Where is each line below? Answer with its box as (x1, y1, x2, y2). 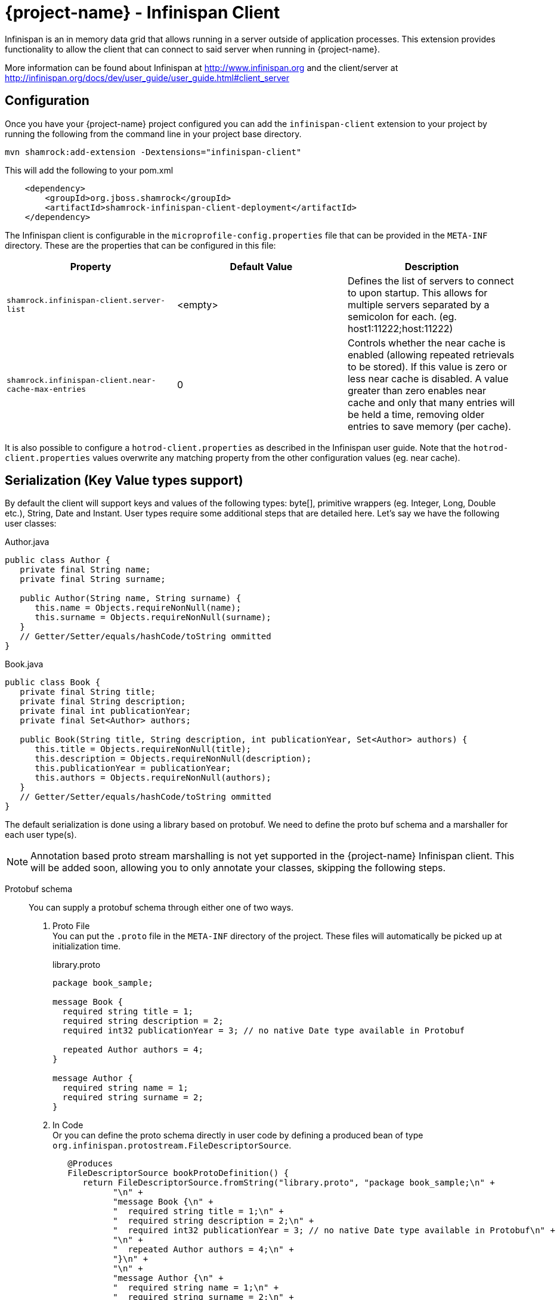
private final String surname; (20, 574, 166, 584)
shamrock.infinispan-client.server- (7, 295, 166, 305)
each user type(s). (5, 829, 77, 840)
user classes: (5, 518, 57, 529)
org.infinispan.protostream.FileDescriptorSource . (52, 1140, 292, 1151)
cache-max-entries (7, 384, 86, 394)
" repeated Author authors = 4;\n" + (113, 1245, 294, 1255)
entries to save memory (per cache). (347, 420, 511, 432)
